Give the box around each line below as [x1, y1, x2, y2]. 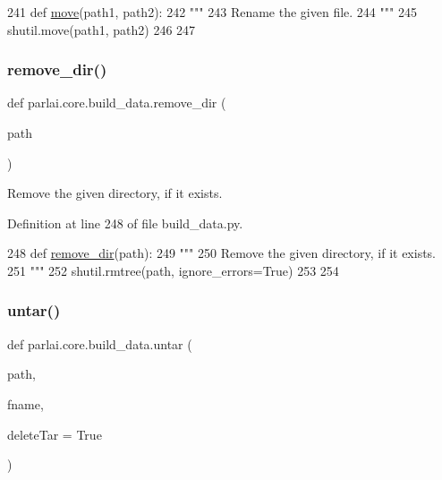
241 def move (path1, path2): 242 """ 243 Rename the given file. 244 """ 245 [7, 3, 417, 21]
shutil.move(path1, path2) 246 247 [7, 20, 196, 39]
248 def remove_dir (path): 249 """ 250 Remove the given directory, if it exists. [7, 244, 437, 262]
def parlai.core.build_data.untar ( [7, 334, 192, 353]
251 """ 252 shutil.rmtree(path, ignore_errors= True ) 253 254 [7, 261, 339, 279]
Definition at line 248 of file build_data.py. [7, 213, 243, 232]
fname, [7, 394, 44, 413]
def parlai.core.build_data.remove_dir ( [7, 93, 226, 112]
